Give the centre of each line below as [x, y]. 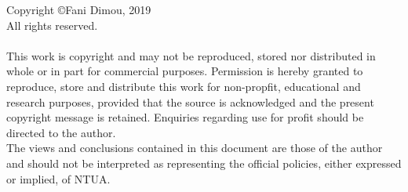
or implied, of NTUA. [58, 178]
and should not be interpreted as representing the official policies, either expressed [204, 163]
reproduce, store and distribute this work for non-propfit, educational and [184, 86]
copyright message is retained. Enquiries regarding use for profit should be [185, 117]
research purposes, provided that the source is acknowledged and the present [190, 101]
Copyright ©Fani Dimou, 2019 [79, 9]
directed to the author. [61, 132]
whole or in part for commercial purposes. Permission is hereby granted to [185, 71]
